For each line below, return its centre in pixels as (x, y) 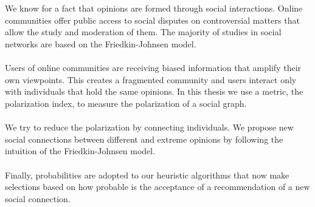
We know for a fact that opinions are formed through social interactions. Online (154, 8)
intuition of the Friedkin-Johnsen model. (80, 151)
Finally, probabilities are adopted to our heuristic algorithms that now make (147, 175)
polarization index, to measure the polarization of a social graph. (126, 103)
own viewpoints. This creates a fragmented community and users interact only (151, 79)
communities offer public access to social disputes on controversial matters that (152, 20)
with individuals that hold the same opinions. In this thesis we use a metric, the (154, 91)
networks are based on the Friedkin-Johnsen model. (101, 43)
